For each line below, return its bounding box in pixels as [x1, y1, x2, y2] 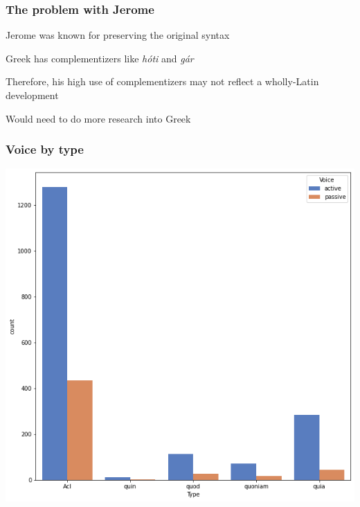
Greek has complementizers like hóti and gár [6, 51, 194, 65]
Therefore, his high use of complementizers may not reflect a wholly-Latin [6, 74, 319, 89]
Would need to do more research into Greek [6, 111, 191, 125]
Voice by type [6, 141, 84, 158]
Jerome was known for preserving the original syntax [6, 28, 230, 42]
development [6, 88, 59, 102]
